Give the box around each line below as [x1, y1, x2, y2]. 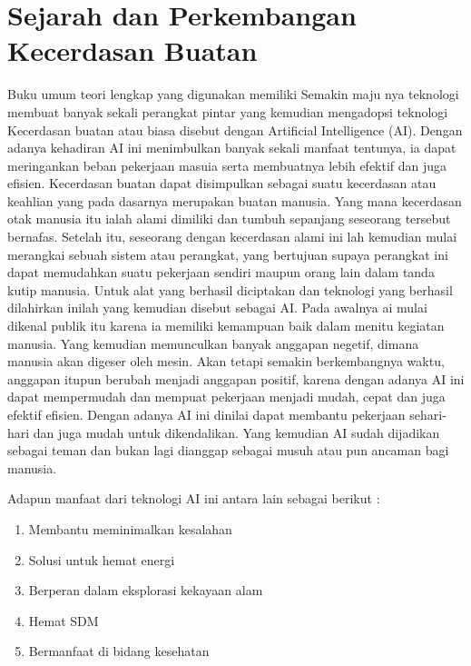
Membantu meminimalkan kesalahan [28, 519, 232, 538]
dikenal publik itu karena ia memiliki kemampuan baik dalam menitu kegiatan [7, 316, 445, 335]
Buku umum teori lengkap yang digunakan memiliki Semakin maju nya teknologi [7, 84, 459, 104]
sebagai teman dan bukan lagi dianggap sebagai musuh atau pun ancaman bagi [7, 441, 449, 460]
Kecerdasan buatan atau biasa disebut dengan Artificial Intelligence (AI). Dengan [7, 120, 463, 139]
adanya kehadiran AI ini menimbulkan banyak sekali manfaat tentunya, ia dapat [7, 138, 456, 157]
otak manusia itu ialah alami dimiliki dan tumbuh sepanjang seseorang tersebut [7, 209, 451, 228]
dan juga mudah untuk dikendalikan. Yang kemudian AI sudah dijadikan [33, 422, 440, 442]
